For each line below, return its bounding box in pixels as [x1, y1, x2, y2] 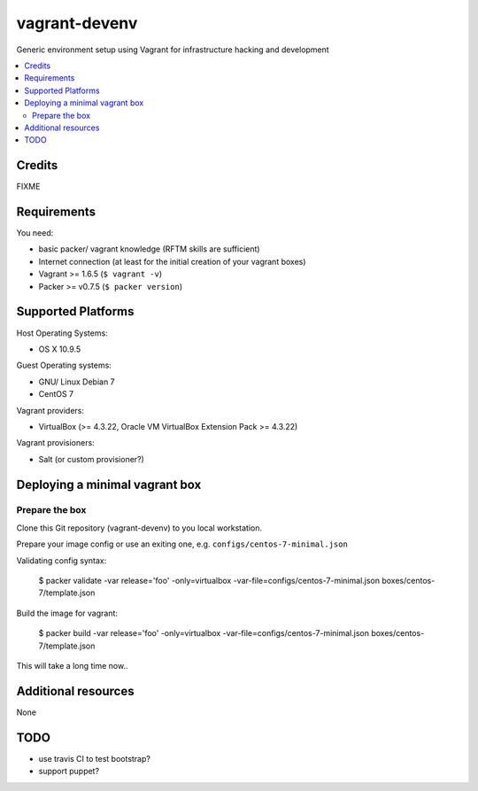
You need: [16, 228, 54, 238]
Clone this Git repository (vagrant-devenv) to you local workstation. [16, 523, 263, 533]
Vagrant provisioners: [16, 438, 95, 448]
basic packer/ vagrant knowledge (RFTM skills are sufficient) [38, 244, 260, 254]
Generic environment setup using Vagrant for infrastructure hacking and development [16, 44, 329, 55]
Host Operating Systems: [16, 328, 108, 338]
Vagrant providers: [16, 405, 84, 415]
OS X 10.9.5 [38, 344, 81, 354]
